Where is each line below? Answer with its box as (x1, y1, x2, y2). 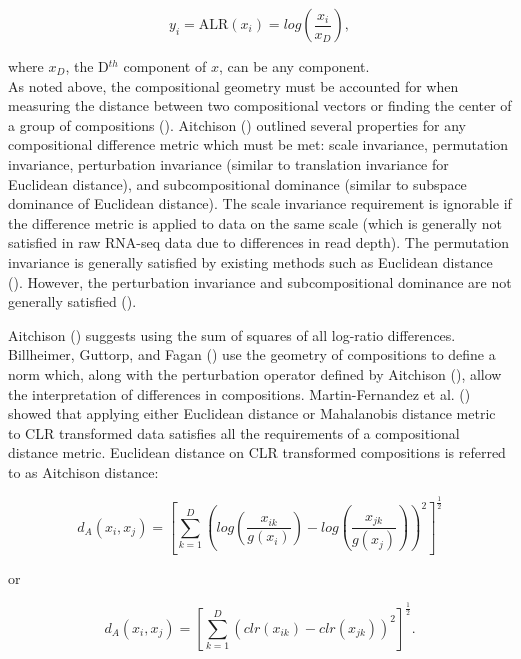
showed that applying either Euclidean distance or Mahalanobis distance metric (8, 403, 496, 424)
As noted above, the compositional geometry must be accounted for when (8, 75, 459, 96)
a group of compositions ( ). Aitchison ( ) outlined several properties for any (8, 114, 466, 135)
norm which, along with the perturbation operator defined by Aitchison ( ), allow (8, 363, 502, 384)
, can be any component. (218, 56, 370, 76)
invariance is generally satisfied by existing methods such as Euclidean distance (8, 251, 493, 272)
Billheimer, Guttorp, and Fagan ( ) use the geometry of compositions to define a (8, 344, 496, 365)
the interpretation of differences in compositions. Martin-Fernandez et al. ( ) (8, 383, 471, 404)
